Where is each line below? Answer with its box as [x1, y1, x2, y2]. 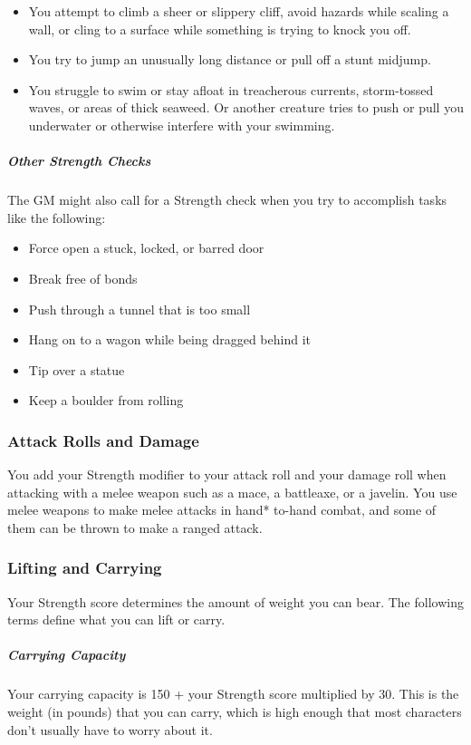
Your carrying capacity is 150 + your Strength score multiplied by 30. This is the [7, 684, 459, 703]
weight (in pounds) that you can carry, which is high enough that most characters [7, 702, 462, 721]
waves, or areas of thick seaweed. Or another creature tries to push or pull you [28, 98, 464, 117]
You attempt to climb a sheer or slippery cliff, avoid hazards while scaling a [28, 2, 449, 20]
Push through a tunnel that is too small [28, 299, 251, 318]
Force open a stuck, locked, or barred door [28, 238, 264, 257]
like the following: [7, 208, 106, 227]
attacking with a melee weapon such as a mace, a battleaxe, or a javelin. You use [7, 482, 457, 501]
